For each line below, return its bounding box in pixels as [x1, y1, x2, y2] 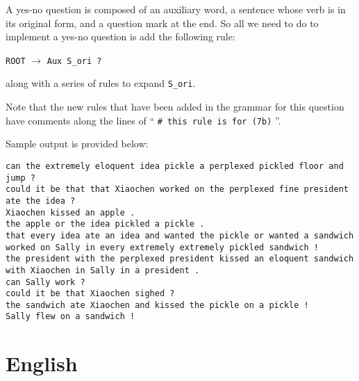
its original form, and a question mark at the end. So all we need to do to [6, 15, 319, 30]
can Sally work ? [6, 277, 85, 287]
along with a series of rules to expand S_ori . [6, 76, 196, 90]
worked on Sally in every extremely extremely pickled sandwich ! [6, 242, 319, 252]
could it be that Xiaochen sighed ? [6, 289, 175, 299]
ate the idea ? [6, 195, 76, 206]
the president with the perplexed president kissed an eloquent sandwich [6, 254, 354, 264]
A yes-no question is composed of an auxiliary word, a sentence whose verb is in [6, 2, 346, 16]
